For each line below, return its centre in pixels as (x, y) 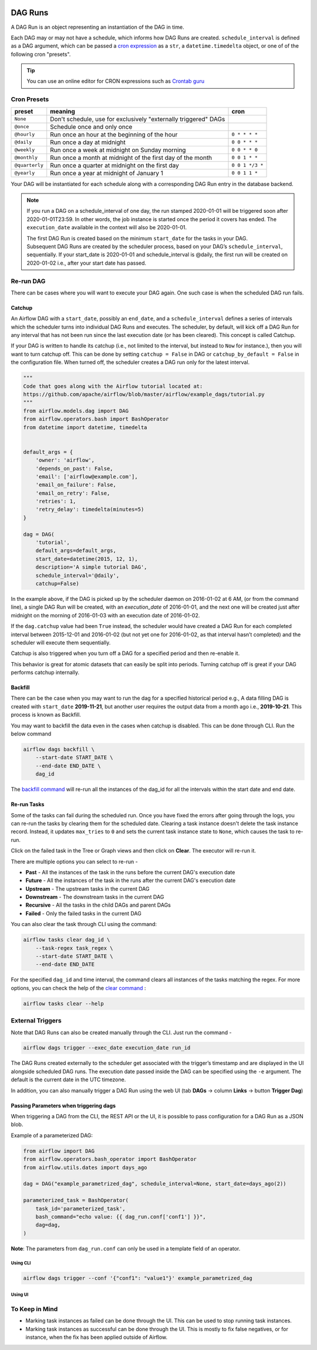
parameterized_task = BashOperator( (76, 1200)
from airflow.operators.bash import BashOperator (96, 419)
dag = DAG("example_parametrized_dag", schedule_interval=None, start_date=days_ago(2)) (155, 1184)
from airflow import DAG (59, 1151)
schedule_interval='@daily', (77, 575)
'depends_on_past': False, (75, 468)
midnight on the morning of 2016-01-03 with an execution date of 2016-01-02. (105, 615)
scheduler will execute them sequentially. (61, 642)
